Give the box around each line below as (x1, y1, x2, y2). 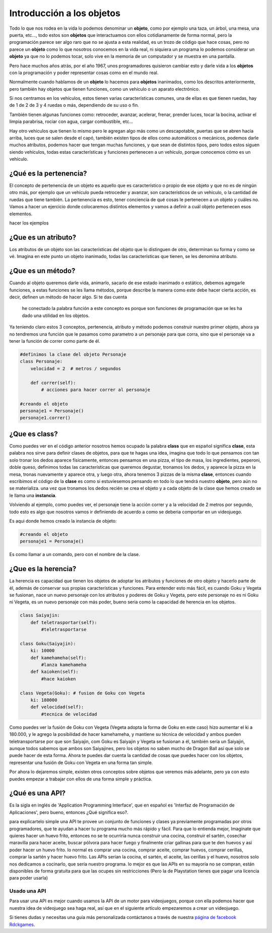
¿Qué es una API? (9, 789, 66, 797)
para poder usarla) (9, 875, 48, 881)
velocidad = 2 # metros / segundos (30, 365, 121, 371)
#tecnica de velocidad (41, 711, 98, 717)
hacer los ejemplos (9, 220, 49, 226)
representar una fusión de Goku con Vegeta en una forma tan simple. (9, 759, 153, 766)
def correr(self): (30, 380, 76, 386)
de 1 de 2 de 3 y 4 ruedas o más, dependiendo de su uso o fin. (9, 102, 140, 108)
